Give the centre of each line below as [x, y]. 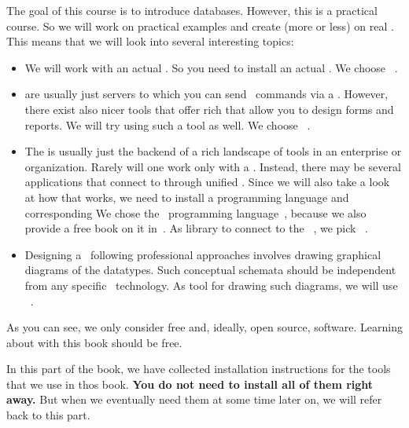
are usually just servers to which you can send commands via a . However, [206, 94]
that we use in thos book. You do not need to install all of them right [190, 384]
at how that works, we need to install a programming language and [187, 197]
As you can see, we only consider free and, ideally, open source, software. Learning [204, 327]
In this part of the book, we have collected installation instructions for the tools [199, 369]
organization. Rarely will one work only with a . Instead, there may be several [213, 166]
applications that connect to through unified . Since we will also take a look [207, 182]
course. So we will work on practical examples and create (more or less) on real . [200, 26]
